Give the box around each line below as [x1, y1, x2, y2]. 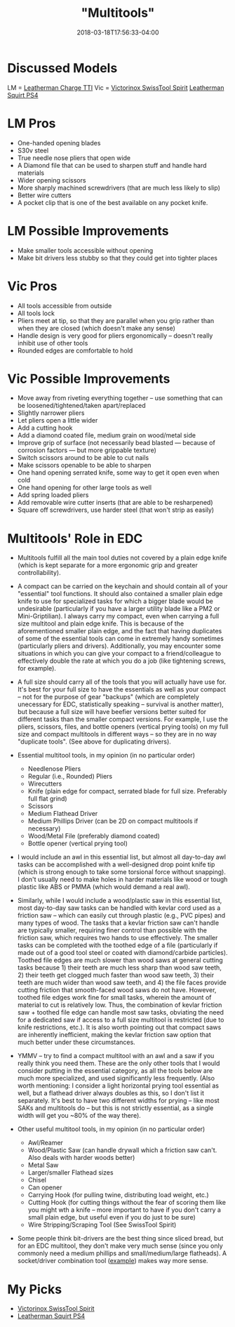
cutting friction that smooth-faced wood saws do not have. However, [17, 986, 217, 994]
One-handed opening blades [17, 138, 101, 147]
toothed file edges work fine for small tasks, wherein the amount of [17, 993, 212, 1002]
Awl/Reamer [27, 1139, 63, 1147]
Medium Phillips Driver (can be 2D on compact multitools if [27, 817, 199, 826]
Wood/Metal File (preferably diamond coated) [27, 832, 160, 840]
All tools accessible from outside [17, 301, 112, 310]
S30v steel [17, 146, 49, 154]
